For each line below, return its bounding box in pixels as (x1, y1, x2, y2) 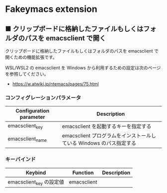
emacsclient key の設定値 (7, 178, 65, 186)
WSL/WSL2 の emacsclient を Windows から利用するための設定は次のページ (5, 65, 161, 71)
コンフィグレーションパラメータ (5, 94, 81, 101)
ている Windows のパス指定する (62, 140, 137, 147)
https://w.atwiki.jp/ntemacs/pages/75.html (12, 81, 99, 87)
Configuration (15, 107, 50, 114)
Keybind (25, 169, 46, 176)
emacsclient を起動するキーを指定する (62, 123, 152, 130)
